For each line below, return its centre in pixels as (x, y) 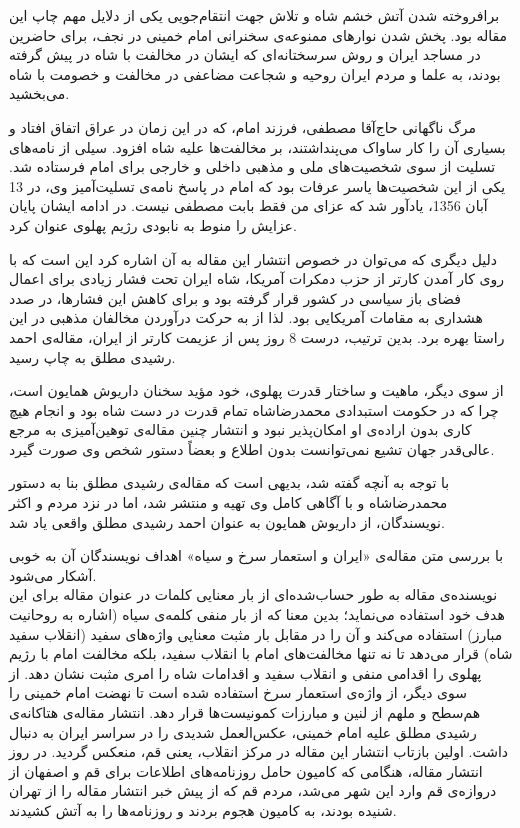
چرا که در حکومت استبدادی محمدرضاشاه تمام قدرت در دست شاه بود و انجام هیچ (254, 409)
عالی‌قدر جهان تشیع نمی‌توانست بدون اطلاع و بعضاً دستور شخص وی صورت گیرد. (252, 448)
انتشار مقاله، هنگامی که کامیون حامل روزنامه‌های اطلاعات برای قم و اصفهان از (246, 770)
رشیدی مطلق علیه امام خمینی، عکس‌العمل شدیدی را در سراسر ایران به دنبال (243, 731)
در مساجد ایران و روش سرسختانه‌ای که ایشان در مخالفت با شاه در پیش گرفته (245, 54)
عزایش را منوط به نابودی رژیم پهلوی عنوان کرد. (153, 224)
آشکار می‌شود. (53, 574)
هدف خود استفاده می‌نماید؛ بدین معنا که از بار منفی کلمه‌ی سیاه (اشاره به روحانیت (257, 614)
